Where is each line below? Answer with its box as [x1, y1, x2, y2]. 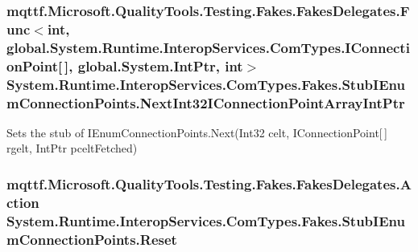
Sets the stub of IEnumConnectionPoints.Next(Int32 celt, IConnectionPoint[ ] [6, 124, 387, 140]
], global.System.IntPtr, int [64, 55, 243, 75]
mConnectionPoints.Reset [6, 229, 177, 249]
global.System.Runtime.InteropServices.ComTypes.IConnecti [6, 37, 410, 57]
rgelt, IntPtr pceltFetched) [6, 140, 138, 156]
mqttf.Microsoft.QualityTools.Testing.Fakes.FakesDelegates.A [6, 173, 412, 193]
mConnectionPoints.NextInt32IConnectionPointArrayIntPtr [6, 92, 405, 112]
